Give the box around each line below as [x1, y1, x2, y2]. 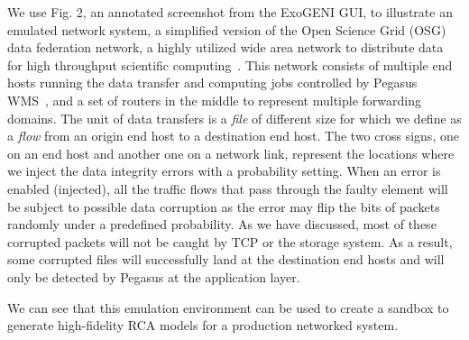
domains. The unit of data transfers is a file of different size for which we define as [7, 108, 462, 127]
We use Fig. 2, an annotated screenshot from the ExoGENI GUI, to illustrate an [7, 3, 453, 21]
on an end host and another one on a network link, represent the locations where [7, 143, 455, 162]
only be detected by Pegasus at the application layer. [7, 267, 300, 286]
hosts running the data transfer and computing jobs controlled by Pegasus [7, 73, 418, 92]
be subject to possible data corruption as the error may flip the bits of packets [7, 197, 440, 216]
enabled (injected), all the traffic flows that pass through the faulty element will [7, 179, 448, 198]
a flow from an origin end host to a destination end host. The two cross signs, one [7, 126, 459, 145]
